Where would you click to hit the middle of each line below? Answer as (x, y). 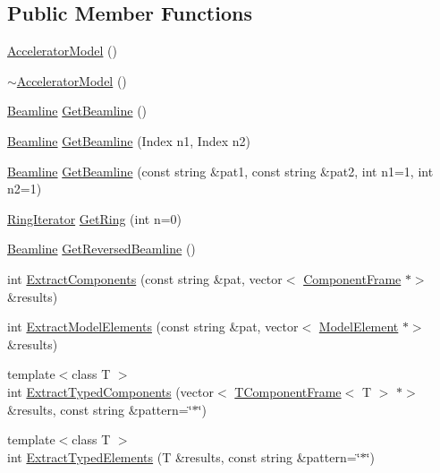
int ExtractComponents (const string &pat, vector (145, 278)
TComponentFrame (288, 391)
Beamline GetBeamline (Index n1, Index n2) (129, 140)
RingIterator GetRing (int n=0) (95, 218)
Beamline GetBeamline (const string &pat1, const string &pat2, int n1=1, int (220, 171)
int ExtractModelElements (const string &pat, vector (153, 327)
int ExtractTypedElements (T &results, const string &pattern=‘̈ (184, 456)
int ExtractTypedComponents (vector (110, 391)
